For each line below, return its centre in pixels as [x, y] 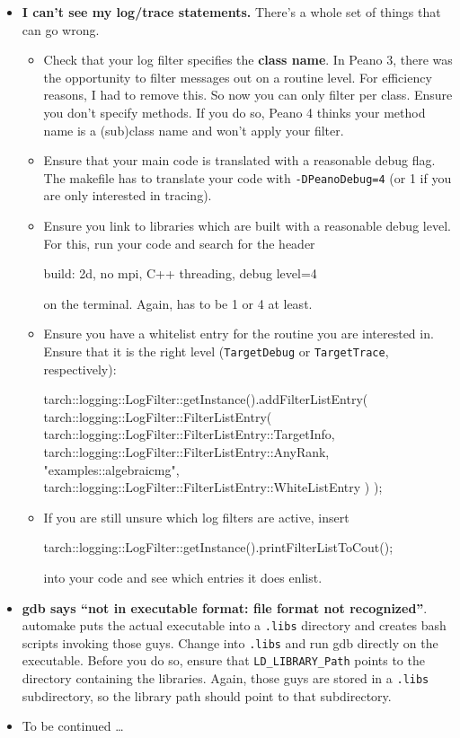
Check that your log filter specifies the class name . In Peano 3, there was [248, 60]
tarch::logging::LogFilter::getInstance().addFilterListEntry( [206, 399]
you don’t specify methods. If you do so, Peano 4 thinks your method [234, 112]
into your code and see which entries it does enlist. [183, 577]
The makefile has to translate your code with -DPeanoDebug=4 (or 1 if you [248, 177]
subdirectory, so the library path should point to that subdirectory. [207, 695]
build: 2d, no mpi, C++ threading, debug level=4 [180, 273]
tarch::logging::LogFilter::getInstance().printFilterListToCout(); [218, 547]
